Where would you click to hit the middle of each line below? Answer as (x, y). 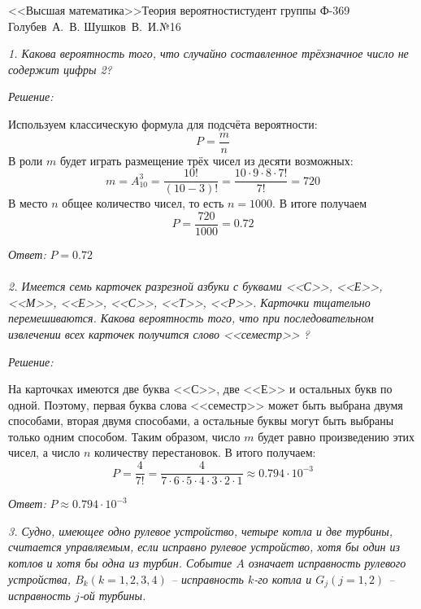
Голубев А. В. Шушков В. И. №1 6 (95, 26)
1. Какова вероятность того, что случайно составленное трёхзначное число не (208, 53)
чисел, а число (44, 452)
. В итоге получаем (320, 203)
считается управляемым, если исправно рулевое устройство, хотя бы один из (204, 547)
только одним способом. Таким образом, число (124, 436)
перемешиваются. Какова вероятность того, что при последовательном (191, 318)
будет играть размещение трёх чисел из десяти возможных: (206, 160)
